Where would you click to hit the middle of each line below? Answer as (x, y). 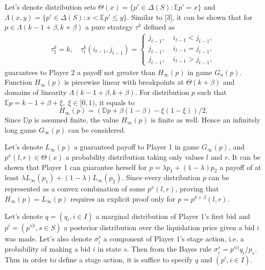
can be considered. (97, 129)
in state (110, 248)
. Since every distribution (161, 177)
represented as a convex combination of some (75, 189)
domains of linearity (36, 92)
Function (18, 82)
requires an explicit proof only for (123, 198)
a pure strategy (109, 27)
